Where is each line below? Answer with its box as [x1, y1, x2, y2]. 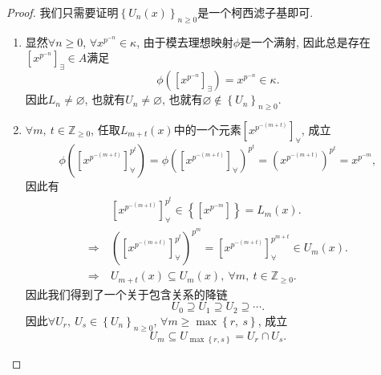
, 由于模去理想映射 [136, 33, 233, 50]
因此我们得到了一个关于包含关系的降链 [25, 285, 228, 302]
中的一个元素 [173, 120, 241, 137]
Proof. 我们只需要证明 [6, 4, 119, 20]
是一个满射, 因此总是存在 [240, 33, 371, 50]
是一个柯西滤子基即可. [197, 4, 314, 20]
